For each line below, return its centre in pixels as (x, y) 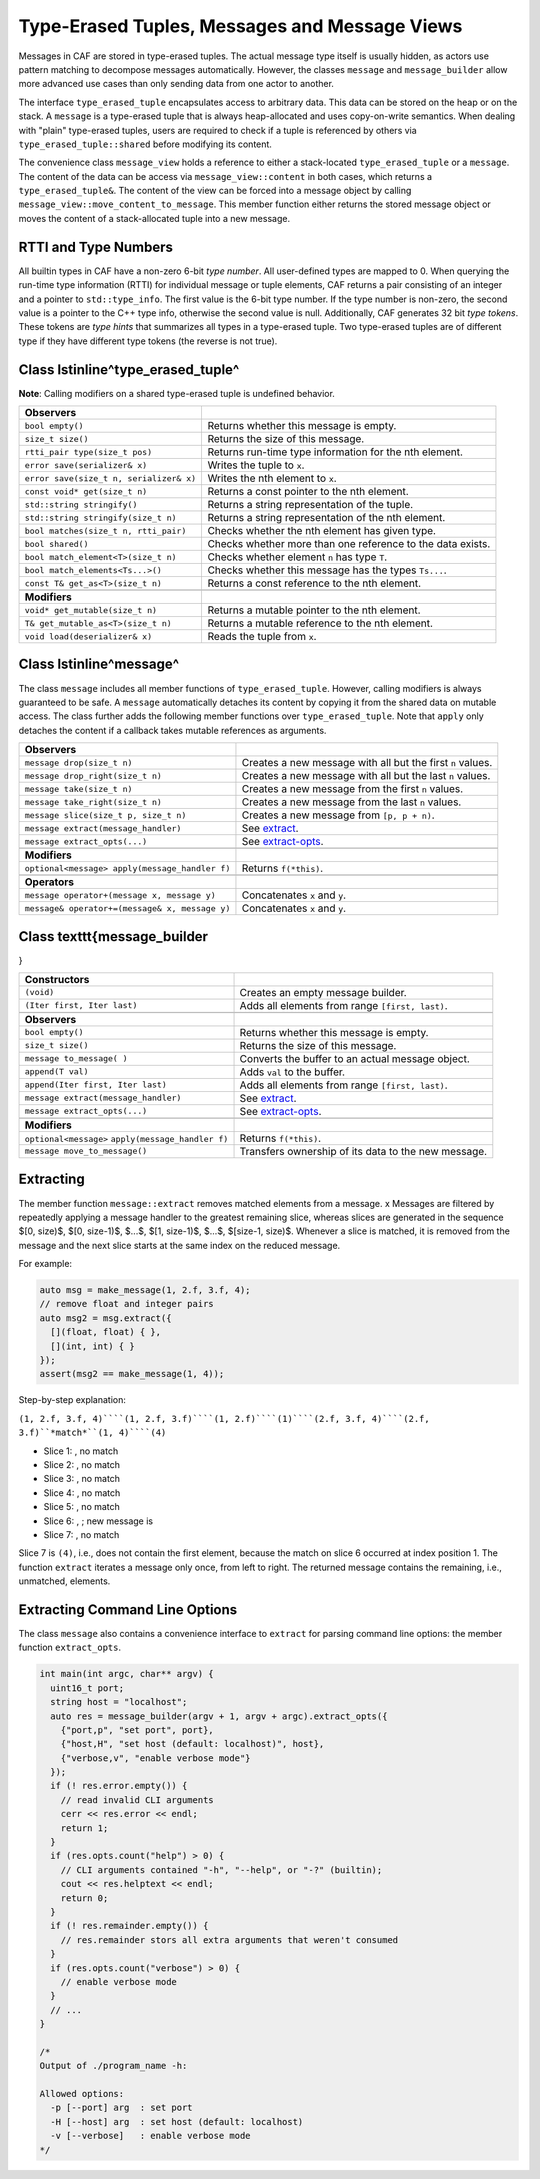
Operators (49, 882)
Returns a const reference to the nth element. (314, 583)
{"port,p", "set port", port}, (137, 1729)
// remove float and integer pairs (126, 1304)
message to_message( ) (76, 1058)
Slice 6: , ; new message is (98, 1521)
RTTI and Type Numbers (96, 246)
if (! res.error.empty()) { (119, 1786)
